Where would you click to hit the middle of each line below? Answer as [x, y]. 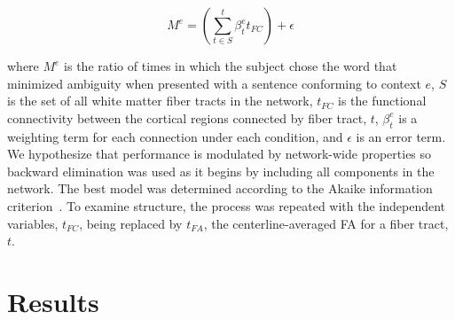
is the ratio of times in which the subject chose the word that [231, 66]
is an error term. [401, 136]
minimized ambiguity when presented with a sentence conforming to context [214, 83]
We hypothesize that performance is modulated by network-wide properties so [220, 154]
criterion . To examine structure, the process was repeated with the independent [227, 205]
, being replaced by [131, 223]
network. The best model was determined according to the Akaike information [220, 188]
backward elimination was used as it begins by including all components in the [221, 171]
